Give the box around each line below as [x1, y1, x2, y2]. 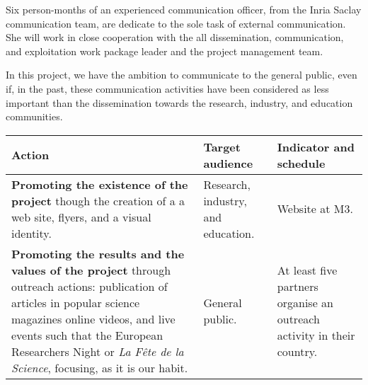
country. [277, 343, 318, 360]
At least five [277, 261, 338, 278]
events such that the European [11, 326, 163, 343]
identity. [11, 224, 52, 241]
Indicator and [277, 138, 355, 155]
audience [203, 154, 253, 171]
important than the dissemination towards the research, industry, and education [6, 95, 353, 110]
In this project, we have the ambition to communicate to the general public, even [6, 67, 357, 82]
